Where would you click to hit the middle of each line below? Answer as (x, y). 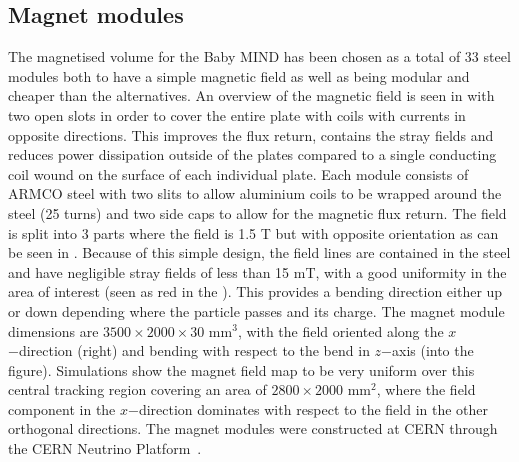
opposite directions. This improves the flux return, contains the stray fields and (251, 134)
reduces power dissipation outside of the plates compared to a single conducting (252, 154)
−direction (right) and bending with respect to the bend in (189, 350)
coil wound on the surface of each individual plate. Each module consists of (238, 173)
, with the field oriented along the (340, 330)
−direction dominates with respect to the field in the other (308, 408)
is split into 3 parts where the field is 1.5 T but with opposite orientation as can (253, 232)
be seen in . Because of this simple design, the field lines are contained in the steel (259, 252)
